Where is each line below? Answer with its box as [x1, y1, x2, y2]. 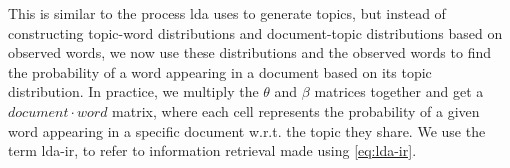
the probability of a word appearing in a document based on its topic [8, 61, 432, 82]
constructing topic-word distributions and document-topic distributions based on [8, 22, 503, 43]
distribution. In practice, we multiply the [8, 81, 259, 102]
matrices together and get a [314, 81, 484, 102]
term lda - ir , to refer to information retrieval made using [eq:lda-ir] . [8, 140, 417, 161]
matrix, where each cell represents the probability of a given [112, 100, 480, 121]
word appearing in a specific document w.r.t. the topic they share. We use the [8, 120, 486, 141]
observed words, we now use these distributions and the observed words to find [8, 42, 492, 63]
